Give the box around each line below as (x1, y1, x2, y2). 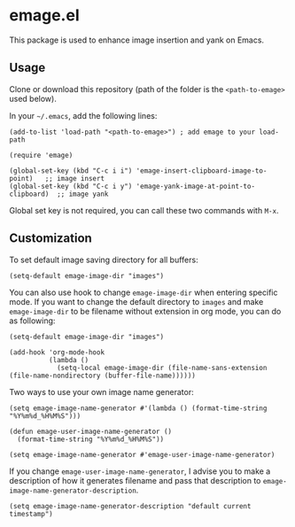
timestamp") (9, 509, 53, 518)
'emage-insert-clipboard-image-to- (136, 166, 268, 175)
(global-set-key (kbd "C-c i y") (9, 182, 133, 190)
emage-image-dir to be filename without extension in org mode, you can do (9, 306, 282, 316)
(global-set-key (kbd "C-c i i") (9, 166, 133, 175)
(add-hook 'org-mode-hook (9, 347, 105, 357)
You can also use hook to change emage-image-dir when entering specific (9, 287, 278, 298)
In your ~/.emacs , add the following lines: (9, 110, 158, 120)
